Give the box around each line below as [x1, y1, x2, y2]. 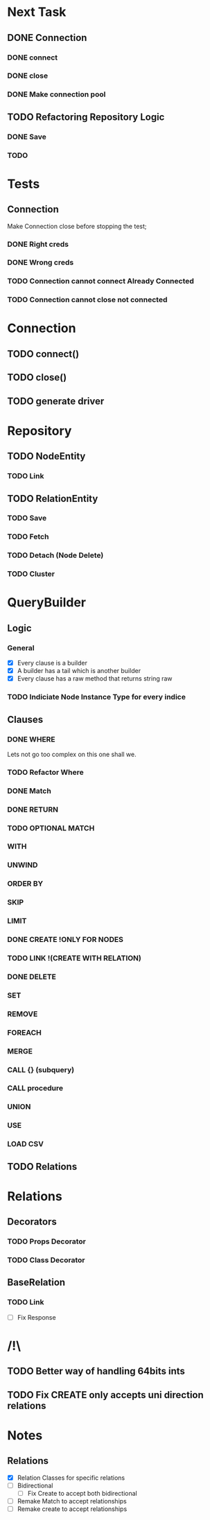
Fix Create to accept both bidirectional [27, 1489, 137, 1497]
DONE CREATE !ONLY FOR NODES [7, 935, 123, 945]
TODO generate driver [7, 395, 105, 407]
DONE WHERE [7, 734, 55, 744]
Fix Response [17, 1313, 57, 1321]
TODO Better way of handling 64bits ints [7, 1365, 186, 1377]
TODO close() [7, 372, 67, 383]
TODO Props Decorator [7, 1237, 87, 1246]
